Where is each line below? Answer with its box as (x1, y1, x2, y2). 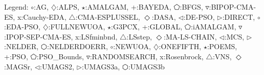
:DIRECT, (222, 11, 255, 22)
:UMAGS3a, (82, 61, 120, 71)
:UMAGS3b (128, 61, 165, 71)
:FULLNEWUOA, (48, 21, 105, 32)
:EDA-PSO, (4, 21, 40, 32)
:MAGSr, (4, 61, 32, 71)
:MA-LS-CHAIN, (164, 31, 217, 42)
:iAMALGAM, (190, 21, 236, 32)
